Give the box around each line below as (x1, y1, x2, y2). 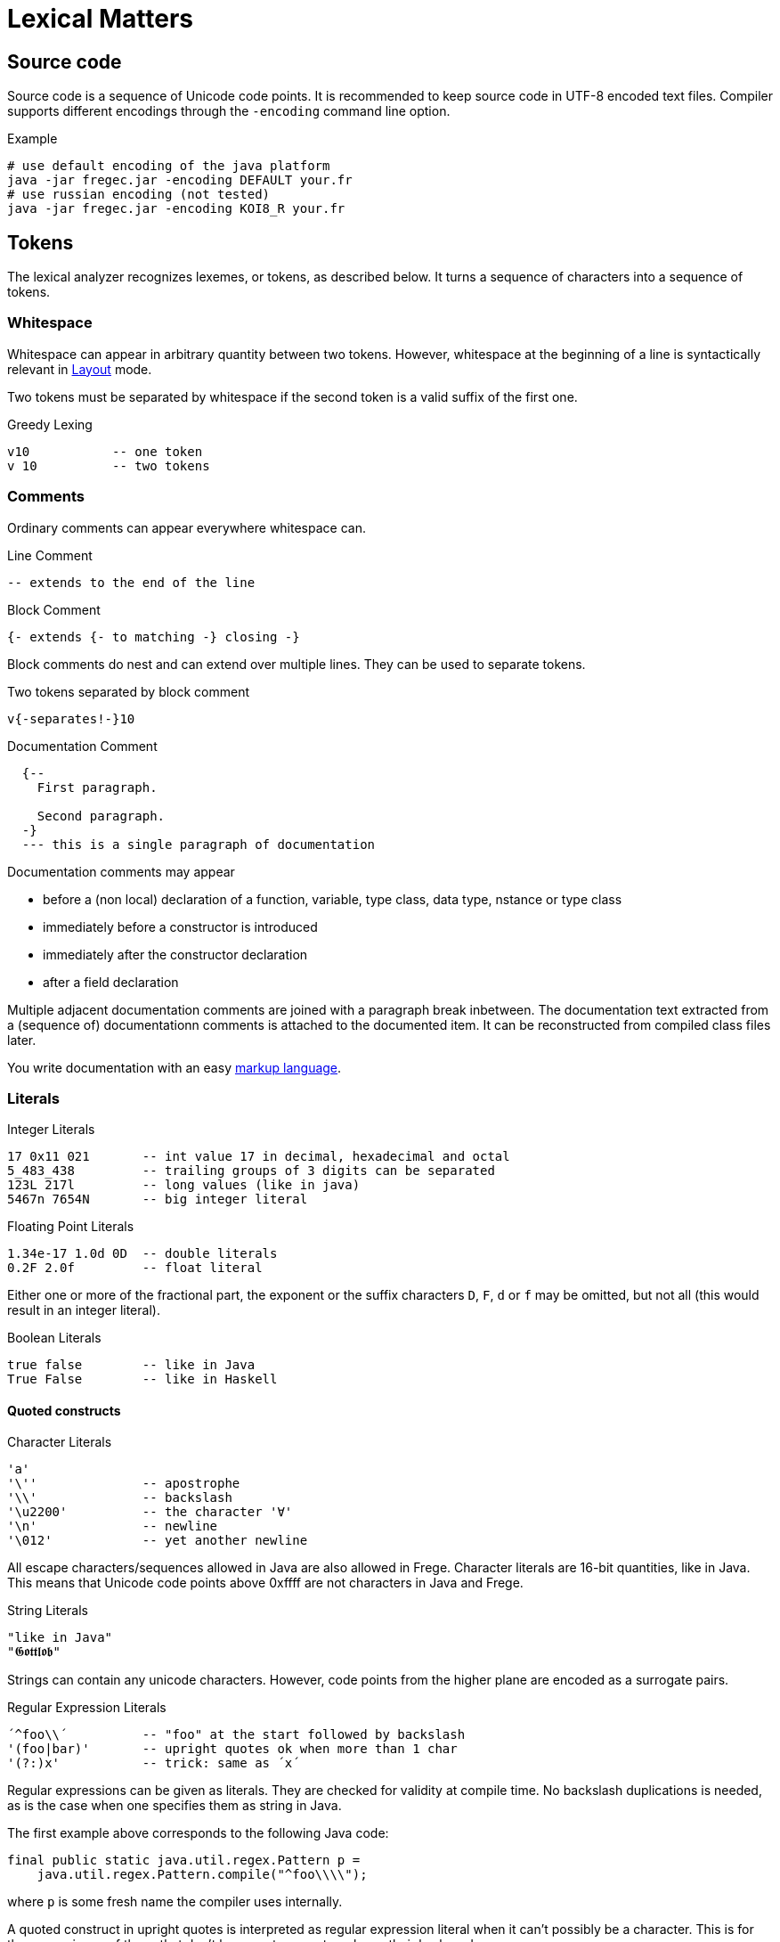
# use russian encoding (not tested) (7, 187, 271, 202)
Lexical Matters (7, 4, 194, 34)
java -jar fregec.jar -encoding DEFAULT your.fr (7, 173, 353, 188)
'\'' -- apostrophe (7, 1476, 240, 1491)
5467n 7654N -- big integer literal (7, 1192, 308, 1207)
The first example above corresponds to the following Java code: (7, 1825, 389, 1841)
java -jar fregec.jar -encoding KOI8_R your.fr (7, 201, 345, 216)
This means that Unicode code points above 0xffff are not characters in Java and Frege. (7, 1575, 524, 1591)
